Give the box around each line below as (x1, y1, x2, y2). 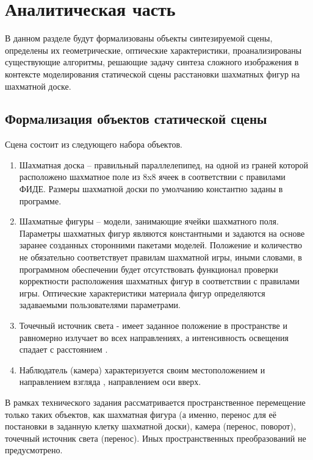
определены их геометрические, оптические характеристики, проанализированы (5, 43, 302, 56)
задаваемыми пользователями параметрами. (19, 298, 181, 311)
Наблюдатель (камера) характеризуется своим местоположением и (19, 363, 265, 376)
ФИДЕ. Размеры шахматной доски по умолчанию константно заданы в (19, 182, 283, 195)
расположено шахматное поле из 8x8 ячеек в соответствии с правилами (19, 170, 286, 183)
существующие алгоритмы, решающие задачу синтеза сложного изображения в (5, 56, 299, 68)
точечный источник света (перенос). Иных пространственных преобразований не (5, 431, 306, 444)
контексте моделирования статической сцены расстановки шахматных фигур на (5, 67, 300, 80)
